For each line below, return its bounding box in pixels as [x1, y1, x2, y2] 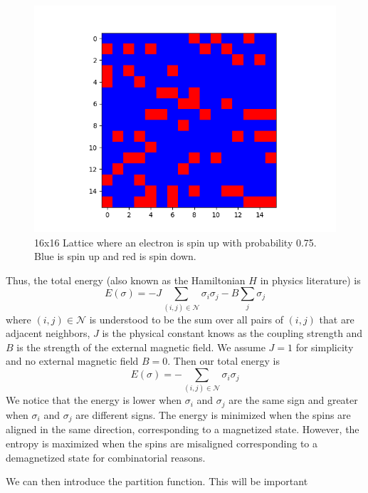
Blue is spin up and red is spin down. [34, 249, 196, 264]
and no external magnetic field [6, 353, 139, 368]
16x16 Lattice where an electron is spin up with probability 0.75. [34, 234, 317, 249]
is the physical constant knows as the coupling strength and [102, 326, 363, 341]
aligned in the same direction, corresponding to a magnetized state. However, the [6, 422, 359, 437]
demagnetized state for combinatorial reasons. [6, 450, 206, 465]
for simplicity [295, 339, 354, 354]
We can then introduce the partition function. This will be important [6, 474, 308, 489]
